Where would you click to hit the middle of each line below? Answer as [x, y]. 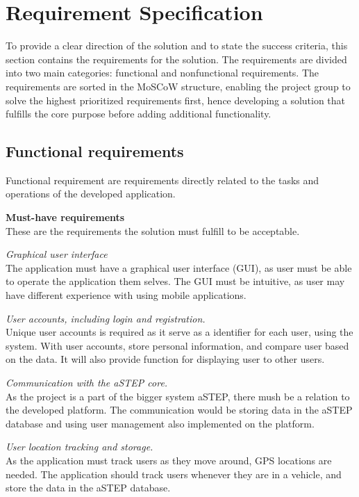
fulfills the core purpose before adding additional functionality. [139, 114]
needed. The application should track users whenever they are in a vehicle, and [174, 474]
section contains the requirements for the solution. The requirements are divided [176, 59]
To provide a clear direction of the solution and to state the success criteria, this [177, 46]
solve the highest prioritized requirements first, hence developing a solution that [176, 100]
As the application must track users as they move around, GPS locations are [169, 460]
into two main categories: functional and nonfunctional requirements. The [162, 73]
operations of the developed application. [91, 194]
